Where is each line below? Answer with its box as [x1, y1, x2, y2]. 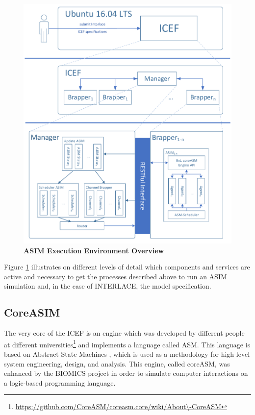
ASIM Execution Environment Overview [24, 245, 164, 255]
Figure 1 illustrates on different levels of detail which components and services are [4, 262, 250, 272]
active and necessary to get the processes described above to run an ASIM [4, 271, 227, 281]
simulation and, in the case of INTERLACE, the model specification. [4, 281, 211, 291]
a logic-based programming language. [4, 377, 116, 388]
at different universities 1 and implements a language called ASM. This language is [4, 338, 251, 349]
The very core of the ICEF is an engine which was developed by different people [4, 328, 245, 338]
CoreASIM [4, 305, 60, 320]
